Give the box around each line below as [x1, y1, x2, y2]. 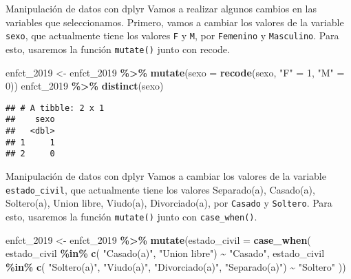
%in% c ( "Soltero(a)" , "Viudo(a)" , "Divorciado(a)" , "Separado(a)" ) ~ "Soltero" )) [6, 259, 346, 273]
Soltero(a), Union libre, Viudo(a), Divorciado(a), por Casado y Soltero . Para [6, 196, 332, 210]
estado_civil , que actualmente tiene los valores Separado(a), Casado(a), [6, 182, 315, 196]
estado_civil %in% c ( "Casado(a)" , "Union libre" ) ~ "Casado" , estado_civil [6, 246, 325, 260]
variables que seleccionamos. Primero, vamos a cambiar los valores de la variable [6, 14, 344, 29]
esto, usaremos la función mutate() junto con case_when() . [6, 209, 257, 223]
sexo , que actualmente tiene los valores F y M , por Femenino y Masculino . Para [6, 28, 339, 43]
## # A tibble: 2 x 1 [6, 103, 105, 113]
